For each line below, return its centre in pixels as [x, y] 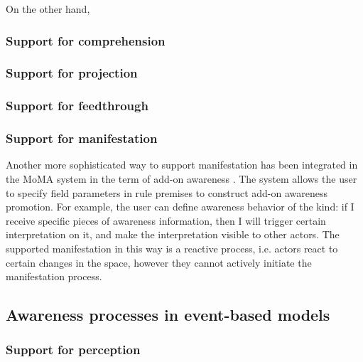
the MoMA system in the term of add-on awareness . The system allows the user [181, 178]
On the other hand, [48, 9]
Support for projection [72, 73]
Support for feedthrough [77, 106]
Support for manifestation [82, 138]
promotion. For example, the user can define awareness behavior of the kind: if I [180, 207]
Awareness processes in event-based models [168, 315]
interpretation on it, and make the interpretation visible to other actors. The [173, 234]
